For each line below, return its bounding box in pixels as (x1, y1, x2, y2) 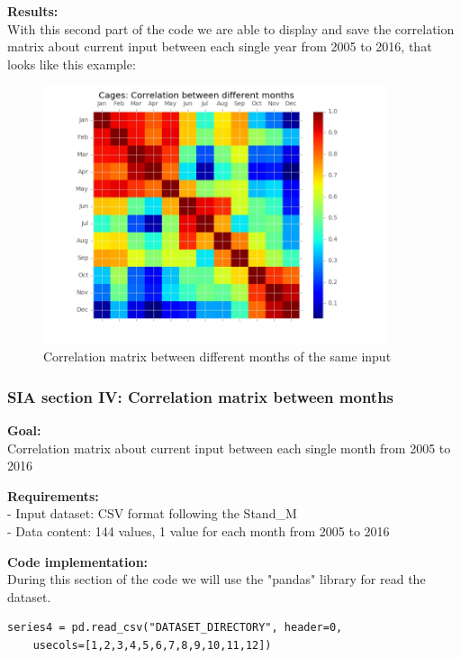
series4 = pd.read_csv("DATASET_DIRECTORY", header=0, (7, 621, 343, 635)
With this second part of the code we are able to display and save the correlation (7, 19, 455, 38)
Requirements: (7, 486, 99, 505)
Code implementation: (7, 552, 149, 571)
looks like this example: (7, 54, 136, 73)
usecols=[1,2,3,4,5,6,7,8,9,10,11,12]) (32, 638, 272, 652)
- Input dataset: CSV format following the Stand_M (7, 504, 297, 523)
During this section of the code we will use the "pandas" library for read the (7, 570, 426, 589)
